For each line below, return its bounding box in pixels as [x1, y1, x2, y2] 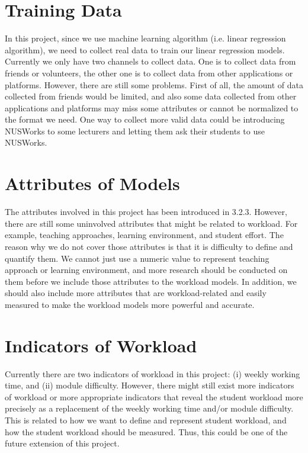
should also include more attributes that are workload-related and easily [5, 287, 267, 299]
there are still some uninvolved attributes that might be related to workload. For [5, 217, 298, 229]
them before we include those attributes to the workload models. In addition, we [5, 275, 297, 287]
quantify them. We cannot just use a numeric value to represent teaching [5, 252, 269, 264]
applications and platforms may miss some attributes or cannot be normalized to [5, 101, 299, 114]
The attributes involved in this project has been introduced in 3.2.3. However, [5, 205, 287, 218]
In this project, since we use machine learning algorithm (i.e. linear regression [5, 32, 286, 44]
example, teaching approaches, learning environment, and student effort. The [5, 229, 284, 241]
